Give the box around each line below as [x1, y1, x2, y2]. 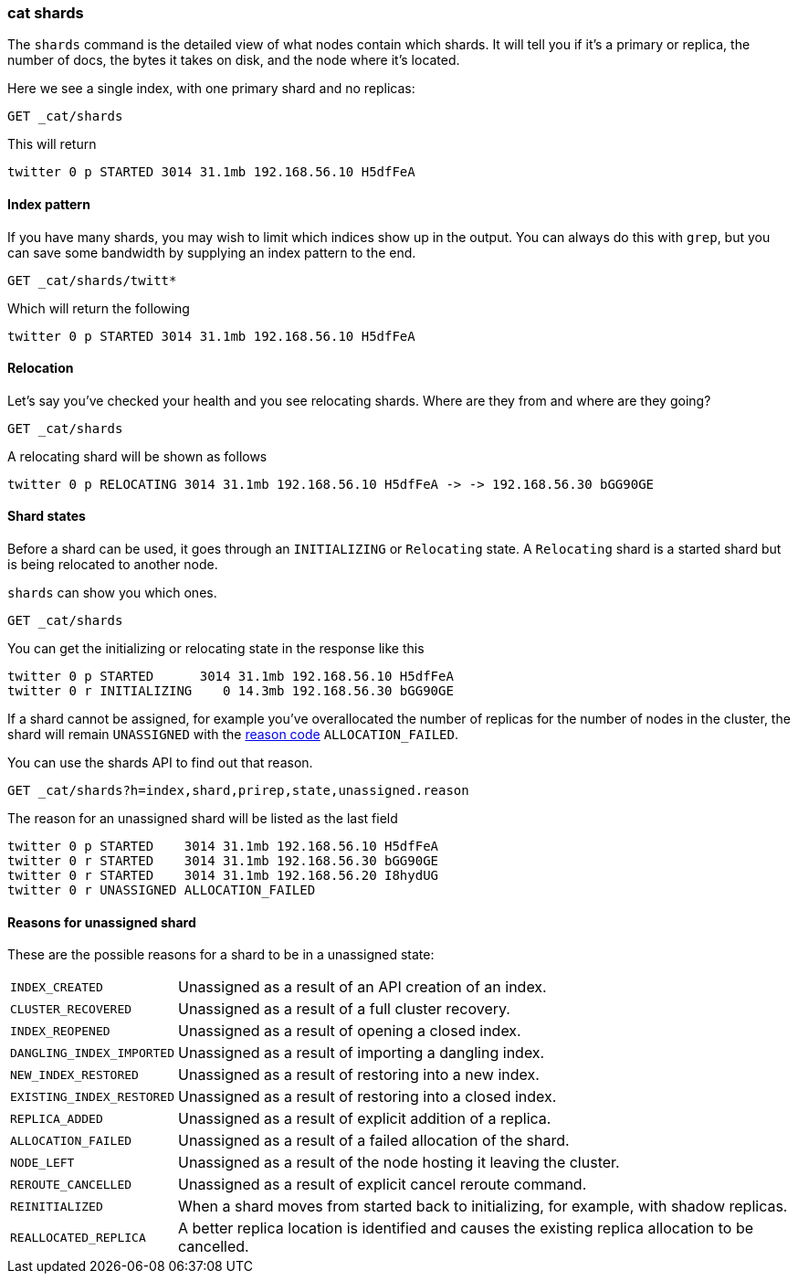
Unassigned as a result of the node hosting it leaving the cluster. [178, 1153, 620, 1172]
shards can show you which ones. [7, 585, 217, 601]
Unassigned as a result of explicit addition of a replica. [178, 1109, 551, 1128]
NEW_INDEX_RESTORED [10, 1067, 139, 1082]
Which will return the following [7, 300, 190, 316]
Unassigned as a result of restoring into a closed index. [178, 1087, 557, 1106]
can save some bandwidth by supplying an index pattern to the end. [7, 244, 416, 260]
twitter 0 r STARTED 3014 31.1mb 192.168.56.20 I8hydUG [7, 868, 439, 884]
